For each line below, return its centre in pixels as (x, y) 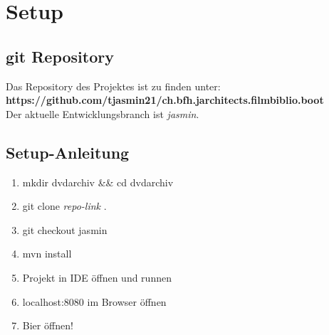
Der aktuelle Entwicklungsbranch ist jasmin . (103, 113)
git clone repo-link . (64, 206)
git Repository (60, 56)
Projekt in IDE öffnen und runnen (97, 277)
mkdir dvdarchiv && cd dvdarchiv (98, 182)
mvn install (47, 254)
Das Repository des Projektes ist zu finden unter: (113, 86)
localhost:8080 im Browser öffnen (94, 301)
